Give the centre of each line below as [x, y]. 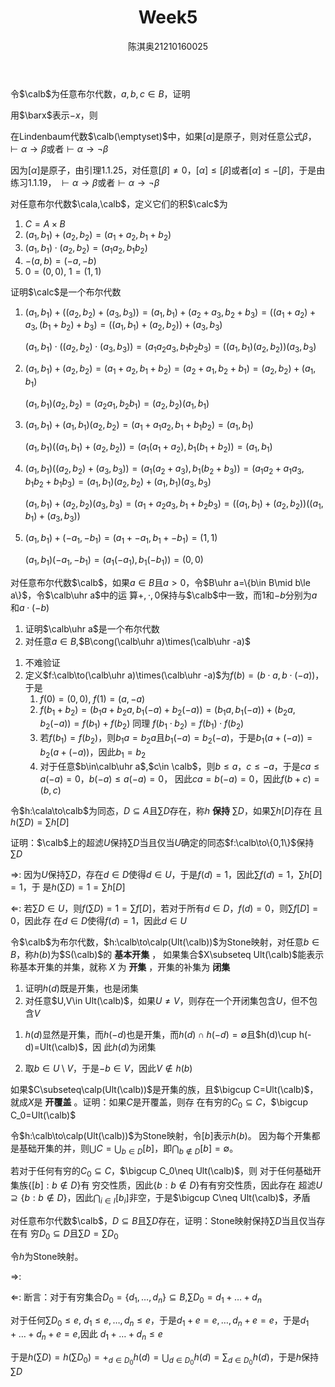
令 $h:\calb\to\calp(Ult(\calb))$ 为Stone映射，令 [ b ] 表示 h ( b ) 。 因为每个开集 [161, 1135]
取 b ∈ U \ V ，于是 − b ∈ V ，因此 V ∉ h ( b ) [108, 1068]
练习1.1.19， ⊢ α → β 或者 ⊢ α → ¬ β [85, 182]
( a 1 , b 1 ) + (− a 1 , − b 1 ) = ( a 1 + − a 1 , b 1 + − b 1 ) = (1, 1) [121, 539]
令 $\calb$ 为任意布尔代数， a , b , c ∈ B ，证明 [100, 93]
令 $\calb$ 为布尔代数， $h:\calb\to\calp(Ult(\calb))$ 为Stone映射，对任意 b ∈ [165, 942]
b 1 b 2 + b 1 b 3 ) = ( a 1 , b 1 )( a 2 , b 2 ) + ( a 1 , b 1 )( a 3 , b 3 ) [118, 482]
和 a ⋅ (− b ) [30, 607]
